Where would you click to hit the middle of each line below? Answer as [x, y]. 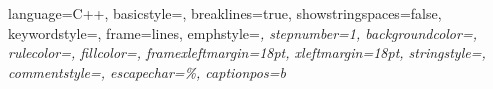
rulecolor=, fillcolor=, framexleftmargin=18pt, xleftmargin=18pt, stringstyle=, [247, 52]
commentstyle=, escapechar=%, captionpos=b [147, 71]
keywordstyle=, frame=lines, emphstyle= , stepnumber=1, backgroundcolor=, [242, 32]
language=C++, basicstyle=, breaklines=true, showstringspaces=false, [225, 13]
